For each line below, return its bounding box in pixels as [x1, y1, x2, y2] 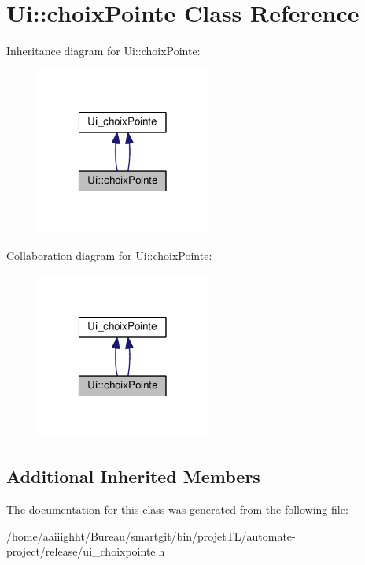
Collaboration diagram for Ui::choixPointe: [6, 247, 212, 263]
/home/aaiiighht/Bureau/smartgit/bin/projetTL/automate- [6, 527, 296, 544]
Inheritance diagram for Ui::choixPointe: [6, 43, 201, 59]
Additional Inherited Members [6, 464, 260, 489]
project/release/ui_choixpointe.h [6, 543, 165, 559]
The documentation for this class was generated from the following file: [6, 501, 348, 518]
